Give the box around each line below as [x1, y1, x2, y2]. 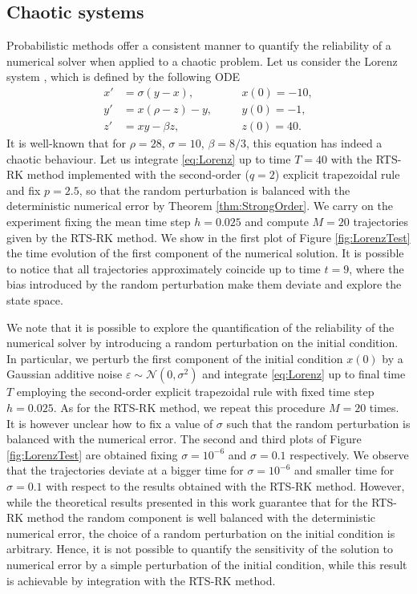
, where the [349, 260, 404, 277]
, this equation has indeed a [246, 135, 383, 152]
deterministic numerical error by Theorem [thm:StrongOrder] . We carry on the [6, 197, 394, 214]
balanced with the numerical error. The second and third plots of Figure [6, 430, 362, 447]
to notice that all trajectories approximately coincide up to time [6, 260, 321, 277]
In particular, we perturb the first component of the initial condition [6, 350, 343, 366]
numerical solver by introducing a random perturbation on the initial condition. [6, 334, 399, 351]
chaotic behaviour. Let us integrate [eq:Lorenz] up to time [6, 150, 291, 167]
